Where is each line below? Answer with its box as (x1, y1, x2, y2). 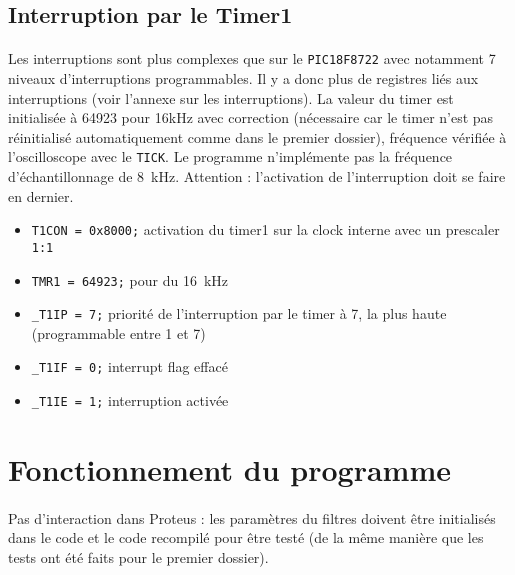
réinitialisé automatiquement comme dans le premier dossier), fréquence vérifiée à (8, 126, 507, 147)
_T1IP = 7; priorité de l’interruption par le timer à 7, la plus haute (31, 303, 447, 324)
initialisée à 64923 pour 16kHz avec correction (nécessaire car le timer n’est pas (8, 107, 494, 128)
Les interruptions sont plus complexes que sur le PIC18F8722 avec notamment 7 (8, 48, 496, 69)
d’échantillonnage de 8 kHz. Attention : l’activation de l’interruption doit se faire (8, 166, 506, 187)
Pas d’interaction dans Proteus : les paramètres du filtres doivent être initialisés (8, 507, 496, 528)
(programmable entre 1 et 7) (31, 322, 206, 343)
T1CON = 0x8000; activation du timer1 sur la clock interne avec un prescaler (31, 219, 500, 240)
